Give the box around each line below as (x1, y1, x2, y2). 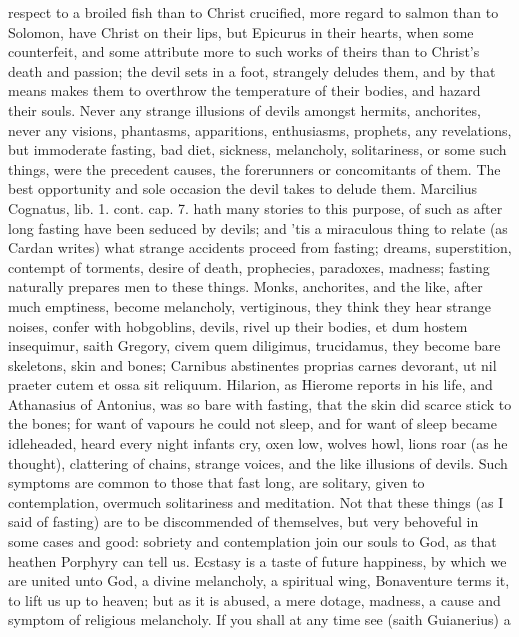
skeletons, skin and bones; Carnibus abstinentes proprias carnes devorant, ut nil (8, 354, 497, 375)
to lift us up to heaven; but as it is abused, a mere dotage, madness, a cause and (8, 589, 501, 610)
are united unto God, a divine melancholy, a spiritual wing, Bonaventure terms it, (8, 570, 510, 591)
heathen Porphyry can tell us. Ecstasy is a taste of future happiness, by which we (8, 550, 507, 571)
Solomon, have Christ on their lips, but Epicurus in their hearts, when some (8, 21, 474, 42)
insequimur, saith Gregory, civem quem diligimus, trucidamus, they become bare (8, 335, 501, 356)
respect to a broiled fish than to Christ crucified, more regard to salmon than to (8, 2, 499, 22)
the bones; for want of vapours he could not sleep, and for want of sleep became (8, 413, 497, 434)
